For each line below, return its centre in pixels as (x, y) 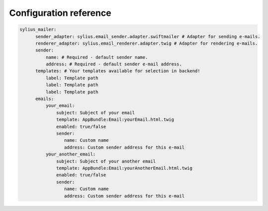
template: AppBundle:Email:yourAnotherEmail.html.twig (124, 168)
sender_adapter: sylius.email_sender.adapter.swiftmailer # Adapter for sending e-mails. (148, 36)
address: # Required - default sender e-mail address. (114, 64)
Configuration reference (60, 13)
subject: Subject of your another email (106, 161)
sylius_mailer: (38, 29)
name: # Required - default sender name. (97, 57)
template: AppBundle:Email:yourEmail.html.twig (115, 120)
